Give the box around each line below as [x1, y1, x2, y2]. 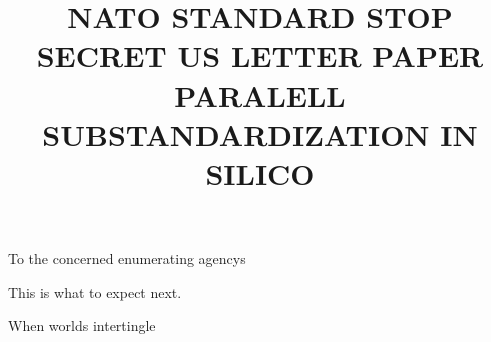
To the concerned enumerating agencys [8, 248, 246, 269]
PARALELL [174, 74, 346, 115]
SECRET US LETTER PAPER [36, 35, 484, 76]
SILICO [205, 152, 315, 193]
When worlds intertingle [8, 315, 156, 336]
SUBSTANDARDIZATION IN [42, 113, 478, 154]
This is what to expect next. [8, 281, 182, 302]
